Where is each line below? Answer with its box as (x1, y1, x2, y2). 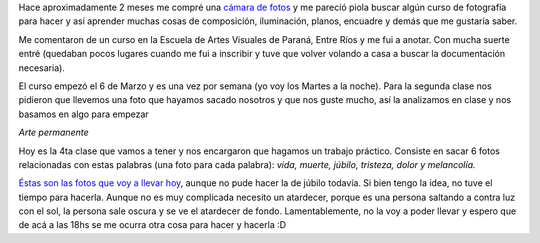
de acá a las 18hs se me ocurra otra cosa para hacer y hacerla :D (18, 219, 287, 231)
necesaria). (18, 61, 65, 74)
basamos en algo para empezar (18, 108, 149, 120)
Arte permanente (18, 126, 89, 139)
